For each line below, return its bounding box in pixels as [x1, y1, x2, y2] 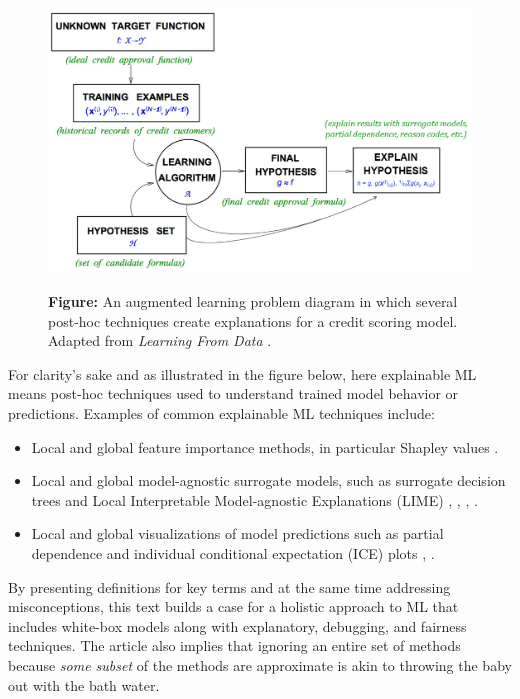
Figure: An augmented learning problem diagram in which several [48, 291, 458, 311]
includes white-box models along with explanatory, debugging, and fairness [8, 615, 467, 636]
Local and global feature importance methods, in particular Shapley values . [31, 436, 499, 457]
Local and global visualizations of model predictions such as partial [31, 523, 444, 544]
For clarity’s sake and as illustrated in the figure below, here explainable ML [8, 363, 477, 384]
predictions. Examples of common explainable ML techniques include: [8, 402, 435, 423]
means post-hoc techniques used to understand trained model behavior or [8, 383, 459, 404]
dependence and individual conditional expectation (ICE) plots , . [31, 542, 435, 563]
